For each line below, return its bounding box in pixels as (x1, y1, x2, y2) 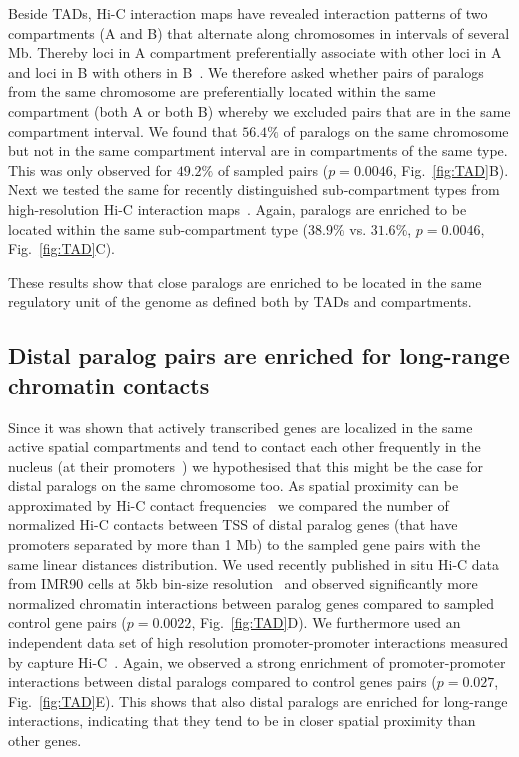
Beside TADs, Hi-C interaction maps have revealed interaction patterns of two (8, 3, 488, 23)
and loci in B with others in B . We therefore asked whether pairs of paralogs (8, 61, 484, 82)
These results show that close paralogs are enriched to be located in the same (8, 271, 482, 292)
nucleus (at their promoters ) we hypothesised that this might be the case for (8, 455, 484, 476)
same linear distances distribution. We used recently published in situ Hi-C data (8, 553, 500, 574)
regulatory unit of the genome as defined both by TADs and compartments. (8, 291, 472, 312)
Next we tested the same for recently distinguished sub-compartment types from (8, 179, 500, 200)
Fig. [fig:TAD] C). (8, 238, 115, 259)
